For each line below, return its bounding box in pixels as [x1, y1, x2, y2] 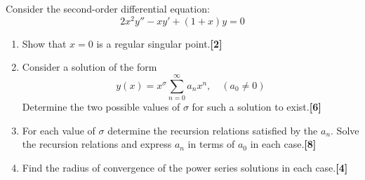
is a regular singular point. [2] [96, 36, 223, 50]
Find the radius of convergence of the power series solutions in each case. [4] [22, 160, 348, 174]
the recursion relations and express [22, 137, 172, 151]
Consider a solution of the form [22, 60, 157, 74]
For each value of [22, 123, 95, 137]
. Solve [331, 123, 359, 137]
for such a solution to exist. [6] [192, 99, 321, 113]
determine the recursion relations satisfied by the [107, 123, 318, 137]
